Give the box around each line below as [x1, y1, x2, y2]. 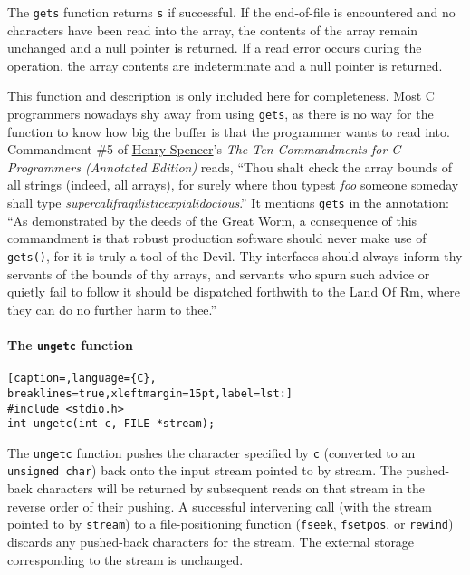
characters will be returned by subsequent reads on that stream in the [36, 479, 426, 498]
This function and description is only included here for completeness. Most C [7, 86, 435, 105]
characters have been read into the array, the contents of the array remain [7, 20, 418, 39]
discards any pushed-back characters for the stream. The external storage [7, 531, 415, 551]
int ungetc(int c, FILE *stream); [7, 417, 216, 431]
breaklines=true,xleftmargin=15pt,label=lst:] [7, 386, 293, 400]
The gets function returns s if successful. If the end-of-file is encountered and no [7, 3, 456, 21]
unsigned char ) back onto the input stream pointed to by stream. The [7, 461, 402, 480]
